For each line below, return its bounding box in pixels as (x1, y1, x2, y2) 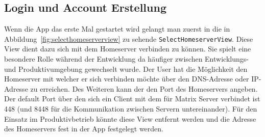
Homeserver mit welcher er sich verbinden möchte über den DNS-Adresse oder (4, 73, 249, 84)
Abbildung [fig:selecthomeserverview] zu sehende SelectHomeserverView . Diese (4, 33, 253, 44)
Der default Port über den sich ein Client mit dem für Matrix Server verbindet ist (4, 93, 260, 104)
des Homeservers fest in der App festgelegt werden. (4, 123, 163, 134)
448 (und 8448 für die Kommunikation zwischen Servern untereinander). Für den (4, 103, 257, 114)
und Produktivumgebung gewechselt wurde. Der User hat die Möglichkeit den (4, 63, 248, 74)
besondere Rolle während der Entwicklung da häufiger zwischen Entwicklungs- (4, 53, 249, 64)
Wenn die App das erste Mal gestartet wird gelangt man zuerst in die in (4, 23, 230, 34)
